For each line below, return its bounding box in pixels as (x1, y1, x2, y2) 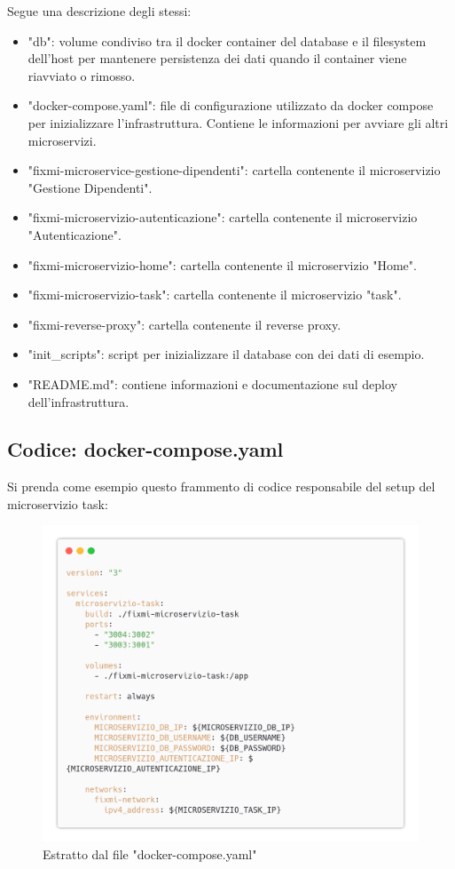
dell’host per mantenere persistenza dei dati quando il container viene (27, 49, 407, 68)
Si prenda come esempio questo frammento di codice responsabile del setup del (7, 477, 435, 496)
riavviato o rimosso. (27, 66, 136, 84)
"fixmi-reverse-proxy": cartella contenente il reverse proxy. (27, 315, 341, 333)
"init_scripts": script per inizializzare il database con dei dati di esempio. (27, 345, 425, 363)
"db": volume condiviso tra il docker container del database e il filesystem (27, 31, 427, 50)
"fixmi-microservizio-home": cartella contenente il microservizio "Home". (27, 255, 417, 274)
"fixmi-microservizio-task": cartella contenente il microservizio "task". (27, 285, 402, 304)
